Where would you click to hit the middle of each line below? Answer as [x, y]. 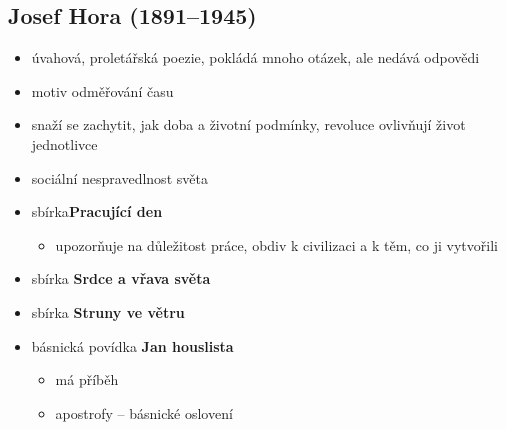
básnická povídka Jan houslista [132, 345]
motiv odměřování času [102, 90]
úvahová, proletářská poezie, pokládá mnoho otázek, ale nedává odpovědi [255, 57]
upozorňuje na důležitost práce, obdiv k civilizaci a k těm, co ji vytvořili [276, 244]
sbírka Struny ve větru [108, 311]
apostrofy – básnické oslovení [144, 412]
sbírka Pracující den [97, 211]
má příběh [87, 379]
